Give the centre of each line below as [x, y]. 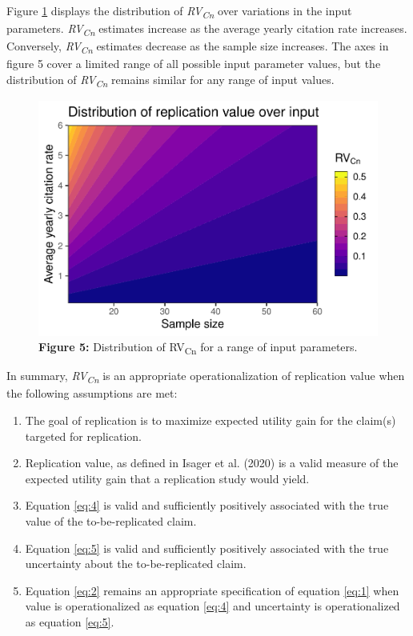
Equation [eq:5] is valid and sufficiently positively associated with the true [207, 548]
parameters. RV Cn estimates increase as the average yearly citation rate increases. [207, 29]
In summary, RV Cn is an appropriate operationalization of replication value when [206, 377]
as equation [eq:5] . [70, 622]
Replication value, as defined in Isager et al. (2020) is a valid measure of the [212, 463]
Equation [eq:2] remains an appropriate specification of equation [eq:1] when [212, 590]
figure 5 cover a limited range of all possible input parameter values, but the [194, 64]
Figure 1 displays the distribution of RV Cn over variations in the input [179, 12]
